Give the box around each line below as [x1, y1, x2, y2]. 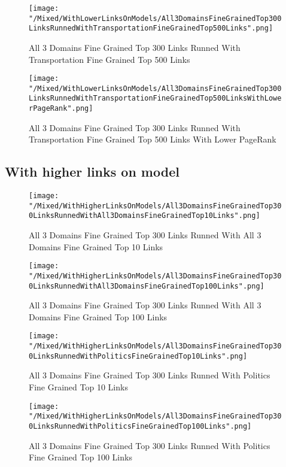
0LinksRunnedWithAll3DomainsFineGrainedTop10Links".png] [29, 211, 260, 220]
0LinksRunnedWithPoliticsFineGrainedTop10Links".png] [29, 351, 248, 360]
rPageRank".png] [29, 104, 93, 113]
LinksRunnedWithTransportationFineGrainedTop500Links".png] [29, 24, 273, 33]
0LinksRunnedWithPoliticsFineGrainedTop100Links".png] [29, 421, 252, 430]
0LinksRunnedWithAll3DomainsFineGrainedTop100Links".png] [29, 281, 264, 290]
